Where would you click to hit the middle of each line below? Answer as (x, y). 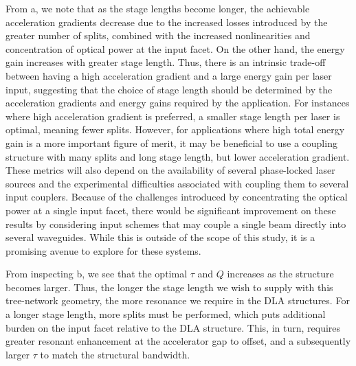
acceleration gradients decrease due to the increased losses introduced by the (167, 22)
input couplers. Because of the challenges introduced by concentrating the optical (177, 197)
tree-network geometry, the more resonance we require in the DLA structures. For (178, 300)
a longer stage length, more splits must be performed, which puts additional (166, 314)
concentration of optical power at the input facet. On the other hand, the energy (175, 48)
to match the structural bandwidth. (115, 354)
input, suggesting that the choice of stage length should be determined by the (169, 89)
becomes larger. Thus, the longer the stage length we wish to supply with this (169, 287)
